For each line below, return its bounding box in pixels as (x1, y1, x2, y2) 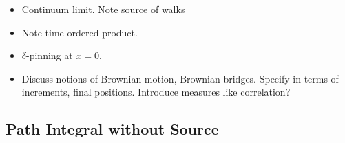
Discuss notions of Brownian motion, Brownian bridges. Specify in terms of (21, 71, 339, 85)
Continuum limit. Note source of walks (21, 2, 185, 16)
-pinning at (26, 48, 73, 63)
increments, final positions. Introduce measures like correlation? (21, 85, 291, 99)
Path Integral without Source (6, 118, 219, 140)
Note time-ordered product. (21, 25, 138, 39)
